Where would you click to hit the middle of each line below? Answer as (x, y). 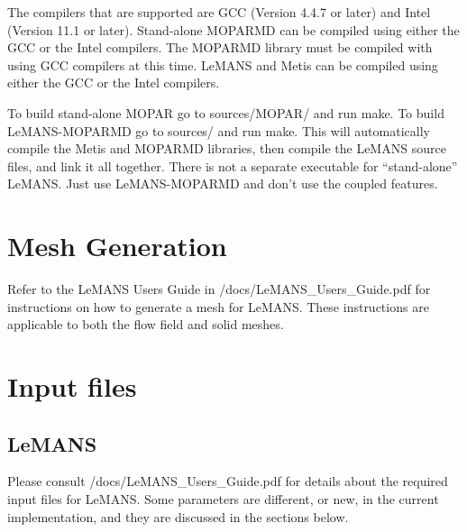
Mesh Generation (117, 246)
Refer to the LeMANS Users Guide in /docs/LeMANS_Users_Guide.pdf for (219, 289)
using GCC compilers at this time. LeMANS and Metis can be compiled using (223, 64)
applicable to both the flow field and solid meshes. (146, 324)
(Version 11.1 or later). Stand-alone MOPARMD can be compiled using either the (233, 29)
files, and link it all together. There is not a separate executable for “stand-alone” (233, 165)
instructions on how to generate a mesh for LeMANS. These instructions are (218, 306)
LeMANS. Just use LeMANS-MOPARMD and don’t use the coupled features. (223, 183)
